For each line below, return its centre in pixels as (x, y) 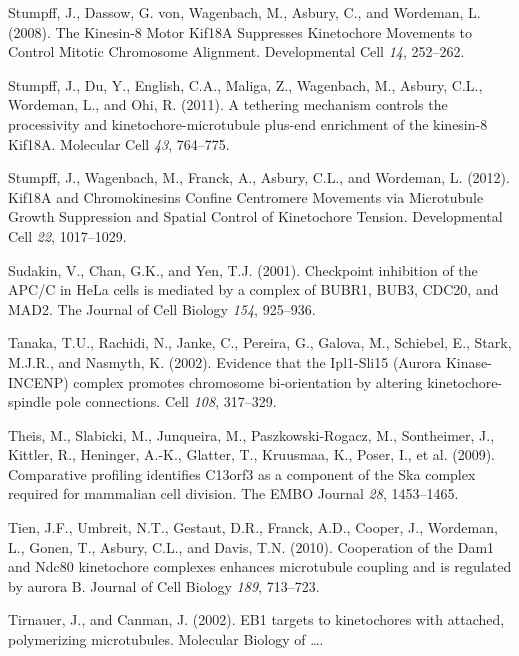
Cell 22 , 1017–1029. (67, 235)
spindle (29, 401)
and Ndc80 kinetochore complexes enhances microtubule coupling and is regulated (260, 566)
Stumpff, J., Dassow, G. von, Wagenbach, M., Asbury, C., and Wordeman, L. (244, 12)
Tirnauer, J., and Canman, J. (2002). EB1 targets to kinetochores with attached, (256, 619)
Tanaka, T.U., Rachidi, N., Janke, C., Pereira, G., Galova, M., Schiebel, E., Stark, (260, 342)
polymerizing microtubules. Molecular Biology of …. (166, 639)
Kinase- (468, 361)
